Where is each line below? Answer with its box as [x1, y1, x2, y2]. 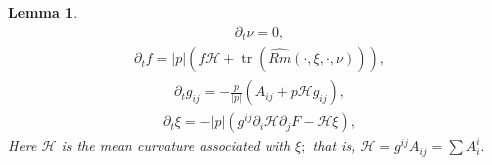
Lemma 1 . [8, 2, 78, 22]
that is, [312, 135, 356, 156]
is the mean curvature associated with [61, 135, 291, 156]
